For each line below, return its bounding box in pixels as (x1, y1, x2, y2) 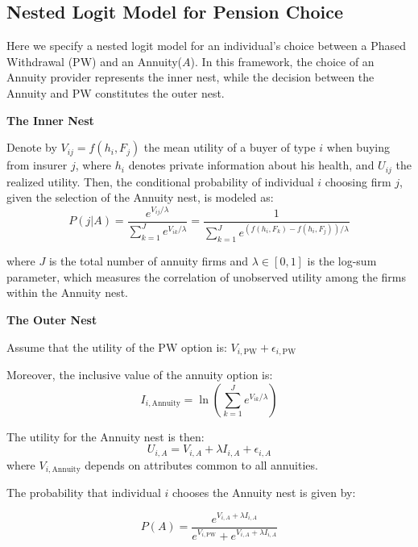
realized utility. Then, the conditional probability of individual (6, 173, 314, 190)
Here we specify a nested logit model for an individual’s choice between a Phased (6, 37, 406, 54)
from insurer (6, 157, 68, 173)
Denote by (6, 139, 57, 156)
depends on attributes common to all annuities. (85, 456, 318, 473)
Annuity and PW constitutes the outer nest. (6, 84, 225, 101)
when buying (326, 139, 390, 156)
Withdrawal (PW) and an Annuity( (6, 52, 183, 69)
